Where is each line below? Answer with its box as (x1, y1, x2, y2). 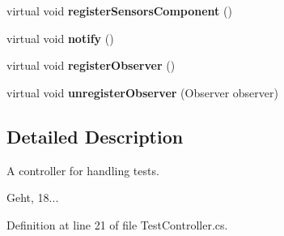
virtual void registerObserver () (6, 57, 176, 74)
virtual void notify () (6, 29, 114, 46)
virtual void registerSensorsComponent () (6, 2, 232, 19)
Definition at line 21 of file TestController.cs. (6, 216, 228, 233)
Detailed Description (6, 123, 184, 148)
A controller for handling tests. (6, 161, 159, 178)
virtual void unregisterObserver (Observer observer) (6, 84, 278, 101)
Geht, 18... (6, 189, 59, 206)
